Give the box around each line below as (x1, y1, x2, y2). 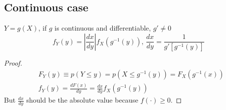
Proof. (4, 58, 22, 68)
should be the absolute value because (26, 95, 138, 105)
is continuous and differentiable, (54, 23, 151, 33)
